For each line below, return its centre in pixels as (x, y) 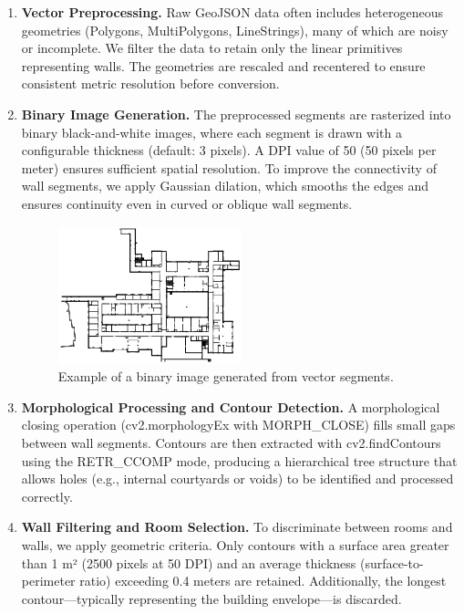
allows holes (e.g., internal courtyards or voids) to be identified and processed (237, 479)
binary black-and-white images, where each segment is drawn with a (211, 132)
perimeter (48, 581)
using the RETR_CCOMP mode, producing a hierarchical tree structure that (239, 460)
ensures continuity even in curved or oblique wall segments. (187, 203)
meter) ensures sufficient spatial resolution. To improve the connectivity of (229, 167)
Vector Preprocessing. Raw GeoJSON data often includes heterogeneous (232, 12)
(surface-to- (392, 562)
